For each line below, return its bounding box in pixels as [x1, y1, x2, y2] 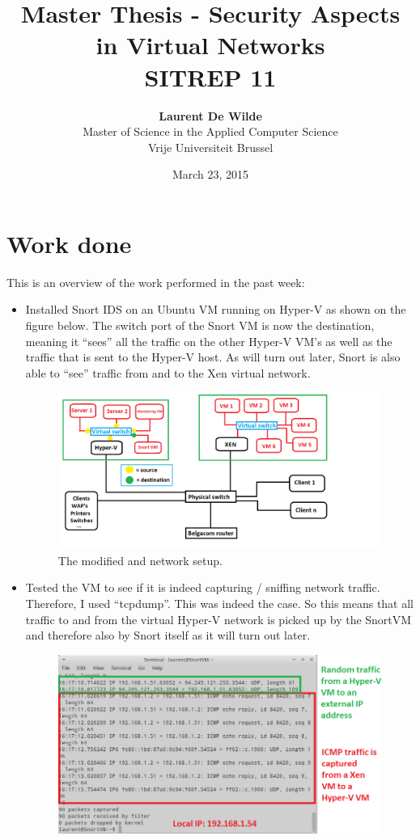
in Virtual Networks [95, 28, 325, 61]
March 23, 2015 [172, 166, 249, 183]
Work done [6, 226, 132, 260]
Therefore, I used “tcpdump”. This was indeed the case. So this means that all [25, 595, 414, 611]
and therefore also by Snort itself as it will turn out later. [25, 627, 311, 644]
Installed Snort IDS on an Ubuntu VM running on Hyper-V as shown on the [25, 301, 406, 318]
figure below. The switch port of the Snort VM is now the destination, [25, 317, 375, 333]
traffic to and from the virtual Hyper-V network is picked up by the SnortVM [25, 610, 412, 627]
